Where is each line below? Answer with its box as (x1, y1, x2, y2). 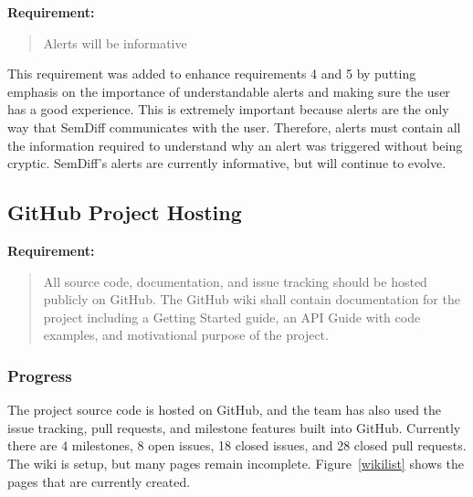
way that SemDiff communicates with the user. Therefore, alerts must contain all (7, 117, 461, 136)
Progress (7, 364, 72, 386)
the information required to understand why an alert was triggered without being (7, 135, 463, 154)
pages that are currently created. (7, 471, 191, 491)
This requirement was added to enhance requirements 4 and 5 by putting (7, 64, 416, 83)
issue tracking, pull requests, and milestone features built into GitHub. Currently (7, 418, 461, 437)
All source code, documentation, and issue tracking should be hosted (43, 271, 427, 291)
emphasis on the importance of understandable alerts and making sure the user (7, 81, 450, 100)
